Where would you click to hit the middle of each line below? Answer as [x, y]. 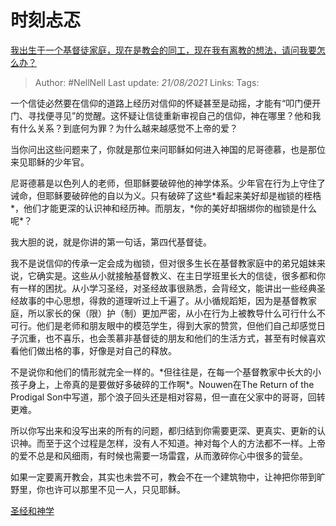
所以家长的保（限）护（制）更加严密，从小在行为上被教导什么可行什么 [172, 313]
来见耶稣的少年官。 [50, 162]
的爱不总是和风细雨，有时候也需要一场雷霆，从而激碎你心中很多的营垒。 [159, 455]
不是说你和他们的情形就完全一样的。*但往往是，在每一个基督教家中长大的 [161, 372]
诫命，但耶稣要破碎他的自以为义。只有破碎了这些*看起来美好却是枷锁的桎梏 [166, 195]
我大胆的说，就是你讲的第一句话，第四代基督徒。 [111, 242]
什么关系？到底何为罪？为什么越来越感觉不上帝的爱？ [128, 128]
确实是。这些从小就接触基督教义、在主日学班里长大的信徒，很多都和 [176, 275]
